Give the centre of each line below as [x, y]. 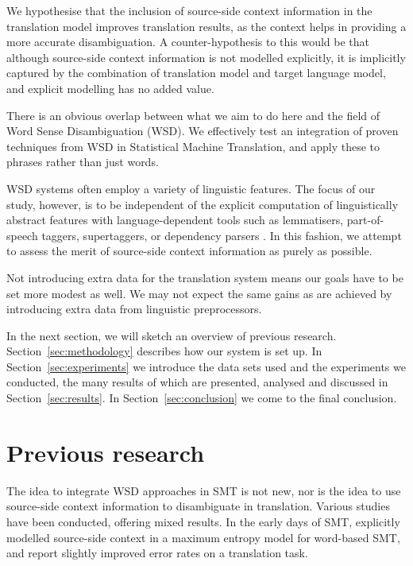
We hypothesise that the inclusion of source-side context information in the [189, 10]
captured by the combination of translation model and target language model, [196, 73]
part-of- [365, 220]
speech [22, 235]
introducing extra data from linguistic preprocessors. [134, 309]
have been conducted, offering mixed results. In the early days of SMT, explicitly [203, 521]
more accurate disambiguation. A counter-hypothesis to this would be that [188, 42]
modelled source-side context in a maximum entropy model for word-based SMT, [203, 537]
